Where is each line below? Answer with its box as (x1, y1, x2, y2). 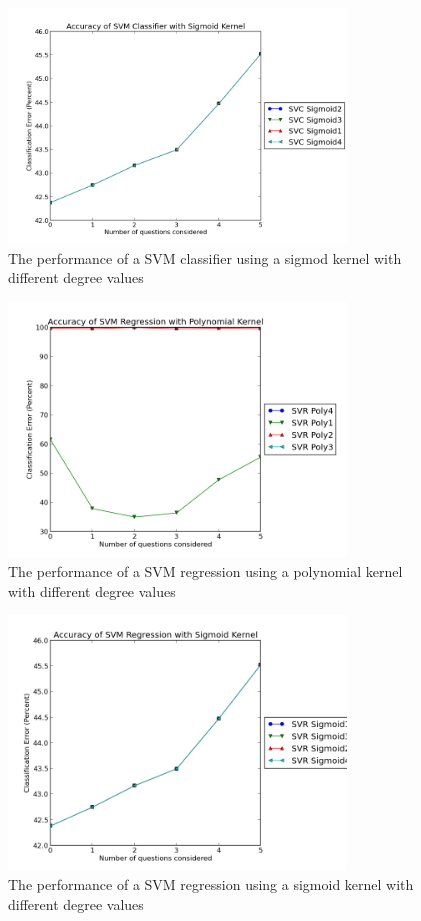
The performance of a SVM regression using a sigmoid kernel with (8, 874, 414, 895)
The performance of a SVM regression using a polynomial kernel (8, 561, 403, 581)
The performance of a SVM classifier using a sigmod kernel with (8, 247, 402, 268)
